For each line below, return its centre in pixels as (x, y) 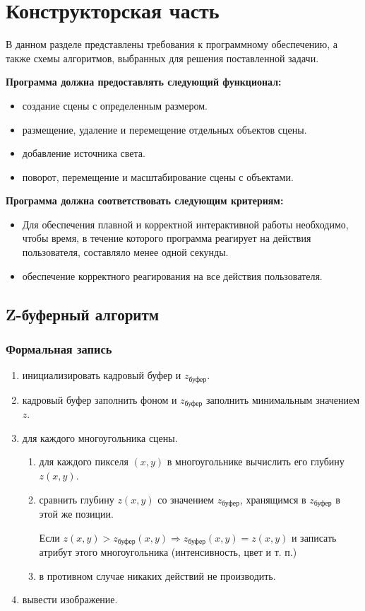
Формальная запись (59, 348)
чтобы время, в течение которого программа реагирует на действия (167, 238)
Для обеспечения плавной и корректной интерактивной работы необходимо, (185, 224)
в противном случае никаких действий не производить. (157, 575)
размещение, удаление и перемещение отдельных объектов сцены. (164, 129)
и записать (314, 537)
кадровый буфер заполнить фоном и (100, 399)
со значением (186, 499)
